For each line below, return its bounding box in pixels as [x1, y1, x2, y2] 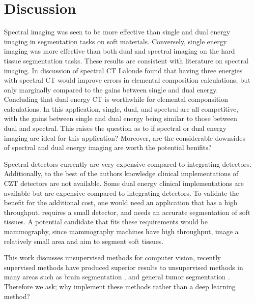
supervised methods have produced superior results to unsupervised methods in [4, 262, 243, 272]
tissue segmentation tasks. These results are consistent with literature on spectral [4, 55, 249, 65]
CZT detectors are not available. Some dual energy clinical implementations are [4, 178, 244, 188]
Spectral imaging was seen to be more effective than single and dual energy [4, 27, 230, 37]
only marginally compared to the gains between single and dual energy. [4, 84, 218, 94]
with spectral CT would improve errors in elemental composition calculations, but [4, 75, 251, 85]
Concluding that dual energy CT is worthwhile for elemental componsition [4, 94, 228, 104]
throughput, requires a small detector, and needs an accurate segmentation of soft [4, 207, 251, 217]
